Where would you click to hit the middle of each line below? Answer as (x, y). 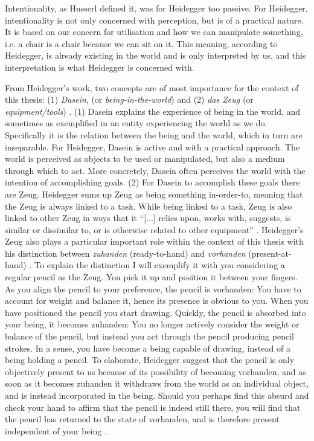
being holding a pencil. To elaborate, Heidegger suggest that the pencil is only (150, 360)
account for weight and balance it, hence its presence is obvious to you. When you (157, 301)
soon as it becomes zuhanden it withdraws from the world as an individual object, (157, 383)
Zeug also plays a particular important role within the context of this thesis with (154, 241)
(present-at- (270, 253)
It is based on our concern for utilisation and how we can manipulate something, (154, 32)
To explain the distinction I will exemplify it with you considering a (160, 265)
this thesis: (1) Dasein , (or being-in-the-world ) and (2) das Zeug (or (129, 99)
